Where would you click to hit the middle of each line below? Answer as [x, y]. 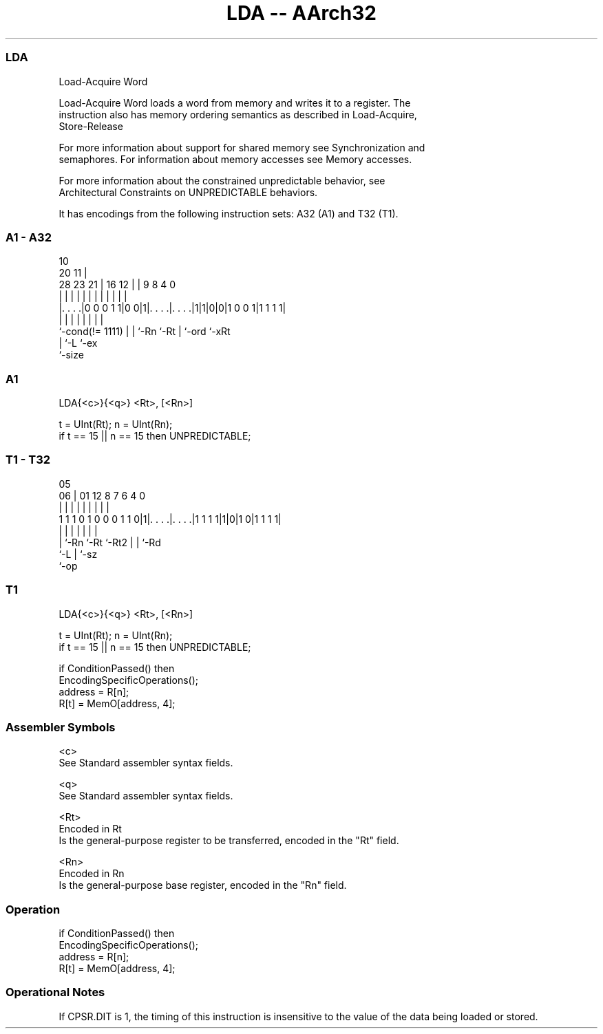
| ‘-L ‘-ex [78, 343]
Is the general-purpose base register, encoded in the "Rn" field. [203, 885]
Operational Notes [55, 992]
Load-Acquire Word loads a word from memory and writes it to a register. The [235, 103]
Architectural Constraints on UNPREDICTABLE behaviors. [188, 192]
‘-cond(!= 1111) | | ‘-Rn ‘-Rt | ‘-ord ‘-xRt [145, 332]
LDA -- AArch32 [301, 13]
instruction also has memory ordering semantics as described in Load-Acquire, [238, 114]
